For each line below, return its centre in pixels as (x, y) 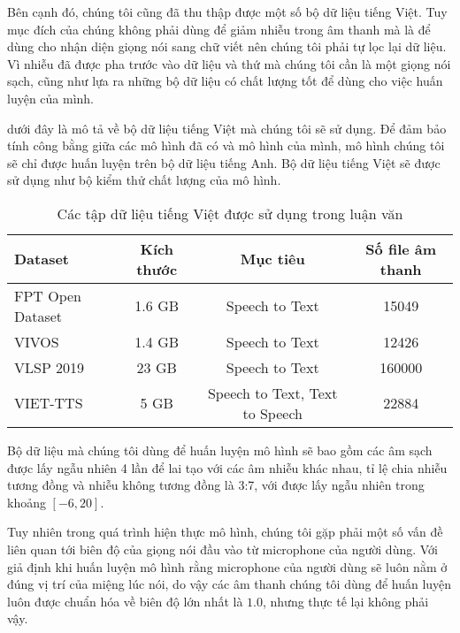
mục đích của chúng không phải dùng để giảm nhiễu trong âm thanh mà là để (219, 29)
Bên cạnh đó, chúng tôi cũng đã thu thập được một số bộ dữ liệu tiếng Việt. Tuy (227, 11)
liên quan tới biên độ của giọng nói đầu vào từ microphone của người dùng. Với (222, 549)
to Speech (272, 413)
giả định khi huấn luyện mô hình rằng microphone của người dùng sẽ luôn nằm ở (227, 566)
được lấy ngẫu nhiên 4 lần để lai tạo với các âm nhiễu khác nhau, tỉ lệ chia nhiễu (227, 467)
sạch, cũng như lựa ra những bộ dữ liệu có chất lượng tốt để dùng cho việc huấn (225, 81)
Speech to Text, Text (272, 393)
